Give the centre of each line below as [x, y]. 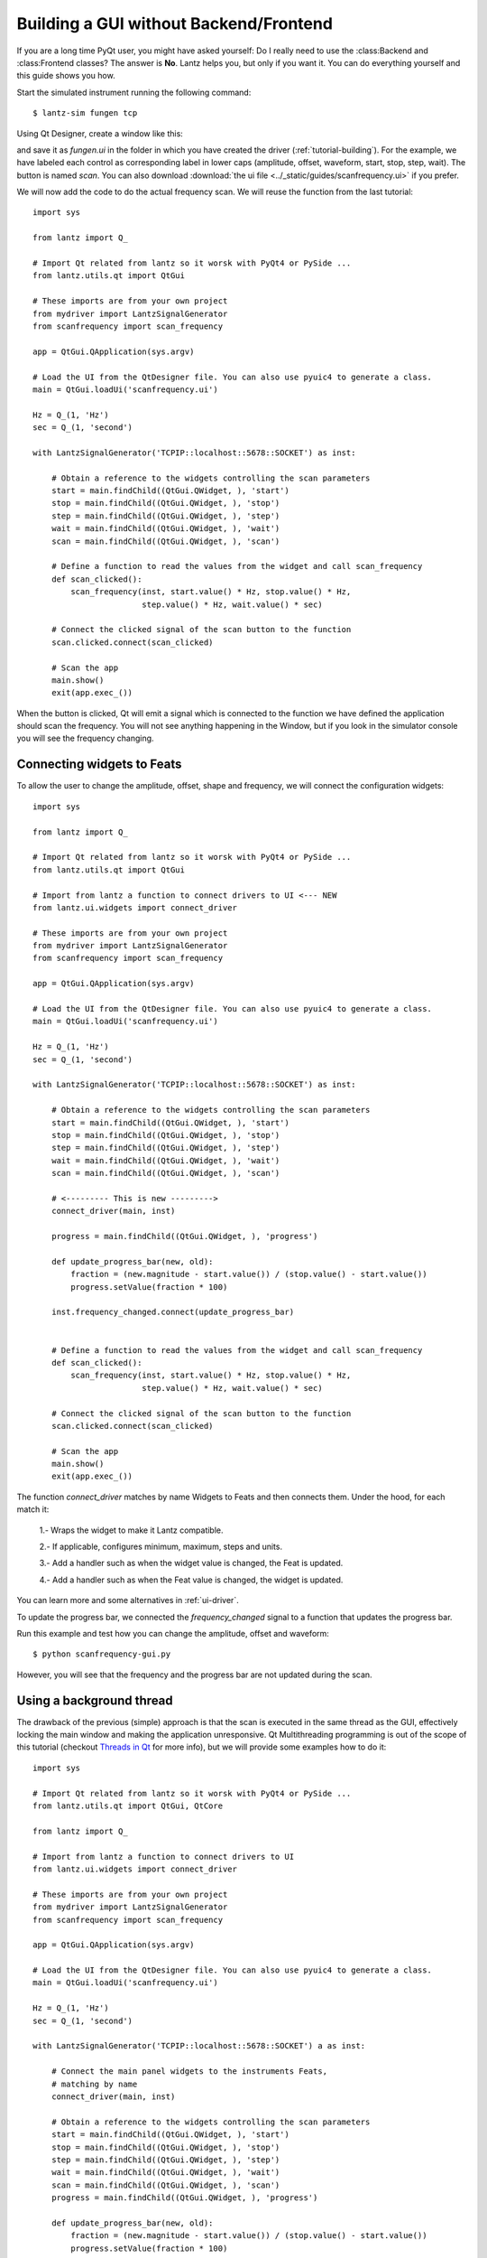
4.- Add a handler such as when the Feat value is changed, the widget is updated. [191, 1580]
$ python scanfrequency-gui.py [102, 1654]
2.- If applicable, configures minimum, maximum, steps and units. [161, 1547]
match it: [33, 1509]
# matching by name [94, 2084]
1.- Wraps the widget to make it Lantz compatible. [132, 1530]
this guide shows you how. [66, 76]
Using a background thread [95, 1700]
